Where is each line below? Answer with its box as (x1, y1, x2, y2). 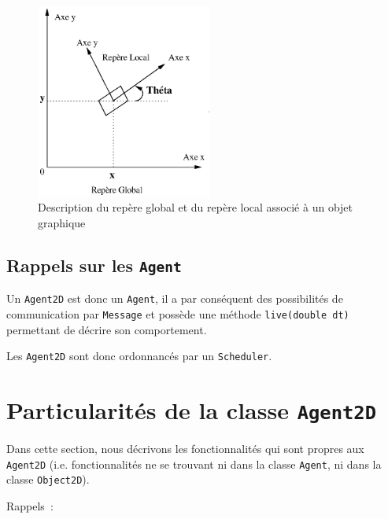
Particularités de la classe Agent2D (6, 393, 376, 425)
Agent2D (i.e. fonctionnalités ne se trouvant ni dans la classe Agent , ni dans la (6, 455, 382, 472)
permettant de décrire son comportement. (6, 321, 207, 337)
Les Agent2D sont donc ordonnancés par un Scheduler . (6, 348, 272, 364)
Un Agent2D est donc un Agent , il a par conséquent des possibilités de (6, 290, 343, 307)
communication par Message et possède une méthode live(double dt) (6, 305, 349, 322)
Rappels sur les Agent (6, 252, 182, 277)
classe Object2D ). (6, 471, 90, 488)
